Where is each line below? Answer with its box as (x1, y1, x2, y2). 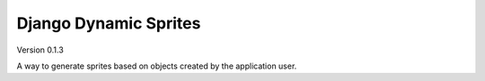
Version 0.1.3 (16, 45, 65, 55)
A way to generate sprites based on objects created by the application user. (16, 61, 297, 71)
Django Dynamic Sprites (16, 13, 201, 33)
